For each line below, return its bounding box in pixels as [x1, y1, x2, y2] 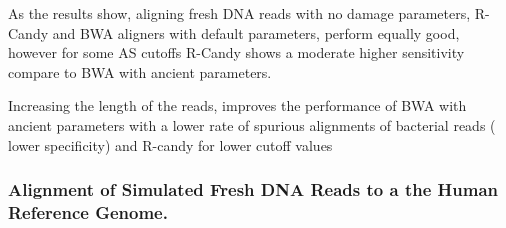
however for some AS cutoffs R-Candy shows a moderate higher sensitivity [8, 42, 465, 63]
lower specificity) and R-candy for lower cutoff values [8, 134, 333, 155]
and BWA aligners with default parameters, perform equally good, [52, 22, 460, 43]
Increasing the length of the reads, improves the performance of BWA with [8, 95, 467, 116]
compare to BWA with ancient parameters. [8, 61, 272, 82]
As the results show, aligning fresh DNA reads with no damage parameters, [8, 3, 471, 23]
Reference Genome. [8, 200, 168, 224]
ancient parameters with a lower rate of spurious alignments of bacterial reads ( [8, 114, 496, 135]
